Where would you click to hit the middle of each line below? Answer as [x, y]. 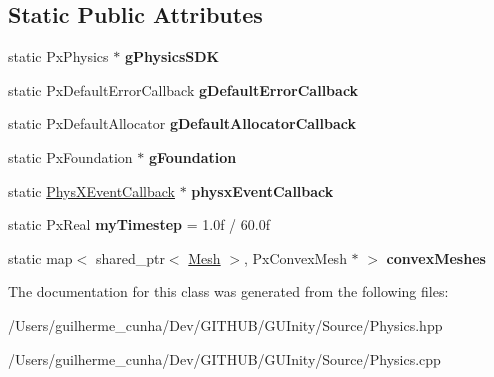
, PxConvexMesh [295, 257]
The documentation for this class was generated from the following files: [228, 291]
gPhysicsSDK [172, 56]
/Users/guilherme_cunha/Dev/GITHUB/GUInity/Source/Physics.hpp [225, 324]
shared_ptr [130, 257]
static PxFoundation [70, 156]
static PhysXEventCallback [92, 190]
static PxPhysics [58, 56]
